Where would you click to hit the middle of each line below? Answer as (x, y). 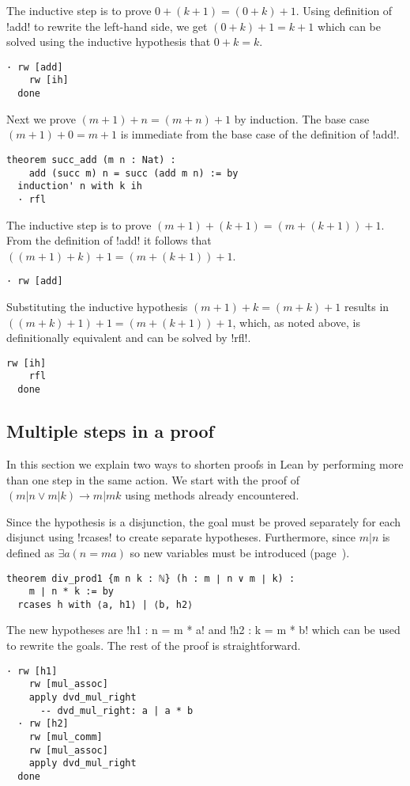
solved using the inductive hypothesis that (109, 42)
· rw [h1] (32, 671)
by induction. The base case (302, 118)
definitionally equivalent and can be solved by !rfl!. (129, 338)
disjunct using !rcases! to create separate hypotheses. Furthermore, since (181, 537)
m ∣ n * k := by (71, 592)
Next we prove (41, 118)
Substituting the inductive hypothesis (97, 306)
